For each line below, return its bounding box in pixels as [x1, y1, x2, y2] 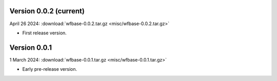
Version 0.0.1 [9, 43, 52, 52]
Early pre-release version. [22, 66, 77, 72]
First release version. [22, 30, 67, 36]
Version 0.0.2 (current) [9, 7, 85, 15]
